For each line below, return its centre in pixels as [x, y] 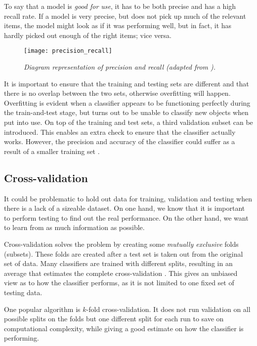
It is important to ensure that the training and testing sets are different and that [127, 83]
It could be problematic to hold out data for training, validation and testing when [128, 198]
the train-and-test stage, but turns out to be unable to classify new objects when [126, 112]
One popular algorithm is [42, 309]
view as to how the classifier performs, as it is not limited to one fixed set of [119, 283]
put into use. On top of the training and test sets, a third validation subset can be [128, 122]
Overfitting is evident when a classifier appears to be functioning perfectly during [127, 102]
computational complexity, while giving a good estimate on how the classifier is [124, 328]
